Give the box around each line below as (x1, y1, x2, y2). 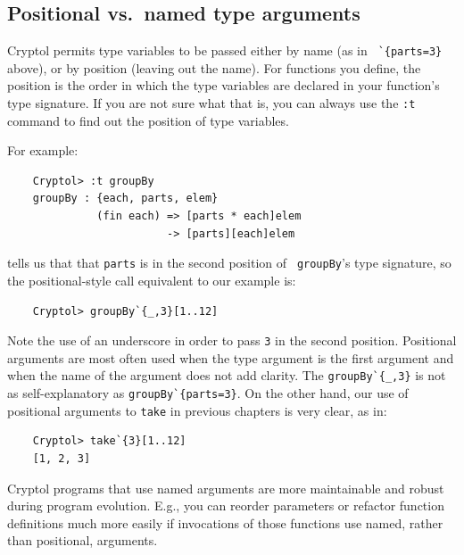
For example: (7, 141, 79, 160)
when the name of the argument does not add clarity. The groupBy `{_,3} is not (7, 366, 446, 385)
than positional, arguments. (7, 531, 158, 550)
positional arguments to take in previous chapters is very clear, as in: (7, 401, 387, 419)
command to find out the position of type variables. (7, 111, 289, 129)
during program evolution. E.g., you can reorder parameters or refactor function (7, 496, 444, 515)
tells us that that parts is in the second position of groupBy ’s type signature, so (7, 253, 452, 272)
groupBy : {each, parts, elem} (32, 192, 219, 205)
